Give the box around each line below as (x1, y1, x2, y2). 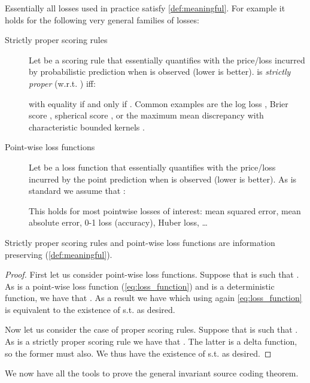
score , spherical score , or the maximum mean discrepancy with (29, 109, 264, 121)
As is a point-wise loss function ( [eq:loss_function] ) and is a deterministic (5, 279, 275, 292)
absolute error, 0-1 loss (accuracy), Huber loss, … (29, 216, 208, 229)
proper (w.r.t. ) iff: (29, 77, 96, 89)
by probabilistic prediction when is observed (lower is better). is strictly (29, 65, 291, 78)
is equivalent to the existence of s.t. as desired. (5, 303, 175, 315)
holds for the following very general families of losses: (5, 13, 199, 26)
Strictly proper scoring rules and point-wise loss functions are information (5, 236, 275, 248)
